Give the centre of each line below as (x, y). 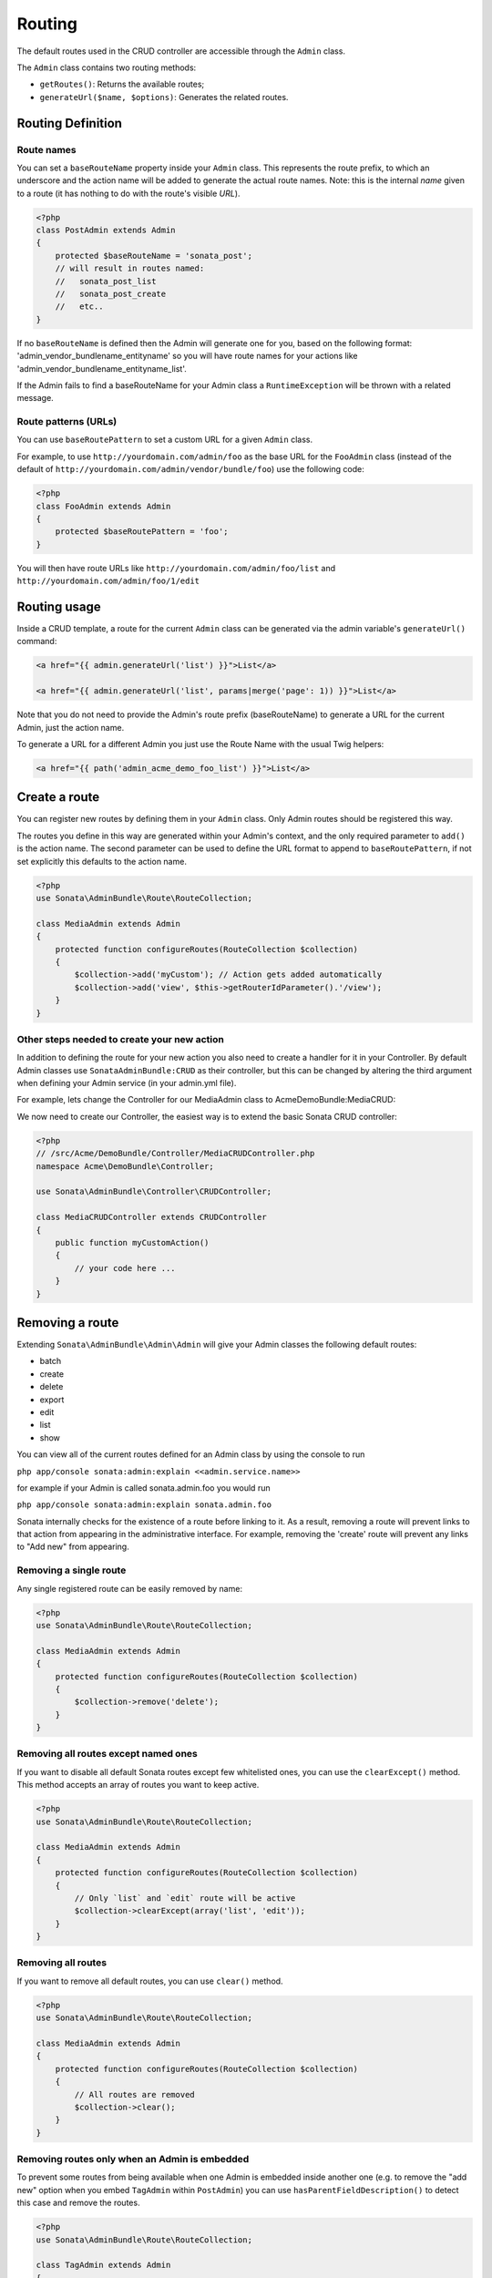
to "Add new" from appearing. (73, 1547)
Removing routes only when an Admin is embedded (133, 2160)
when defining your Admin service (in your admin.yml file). (127, 1083)
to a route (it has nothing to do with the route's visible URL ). (128, 193)
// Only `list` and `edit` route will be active (185, 1898)
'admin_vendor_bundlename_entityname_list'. (102, 368)
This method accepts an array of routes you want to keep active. (138, 1785)
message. (35, 398)
